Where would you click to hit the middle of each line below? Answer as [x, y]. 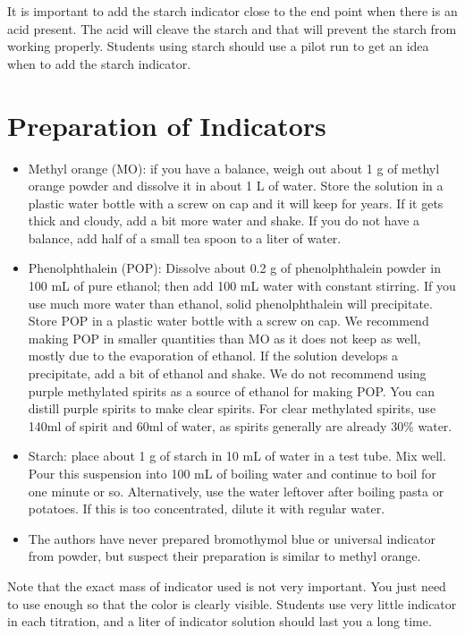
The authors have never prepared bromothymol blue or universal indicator [232, 538]
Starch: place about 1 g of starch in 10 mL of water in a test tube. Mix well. [237, 456]
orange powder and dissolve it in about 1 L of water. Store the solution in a [236, 186]
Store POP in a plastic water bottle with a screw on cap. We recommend [228, 321]
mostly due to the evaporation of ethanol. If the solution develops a [213, 356]
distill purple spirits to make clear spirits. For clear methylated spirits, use [232, 408]
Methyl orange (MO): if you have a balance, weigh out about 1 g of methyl [234, 168]
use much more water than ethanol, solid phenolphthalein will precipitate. [230, 303]
